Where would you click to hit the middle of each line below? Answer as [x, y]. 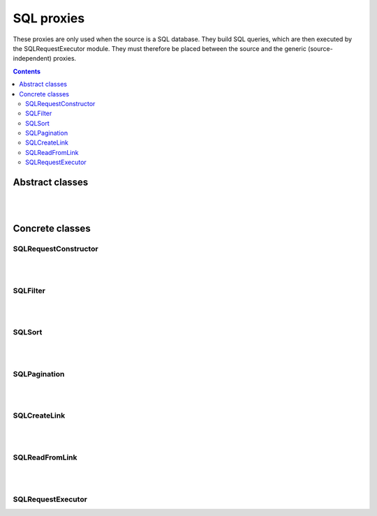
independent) [32, 59]
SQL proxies [49, 18]
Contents [27, 71]
